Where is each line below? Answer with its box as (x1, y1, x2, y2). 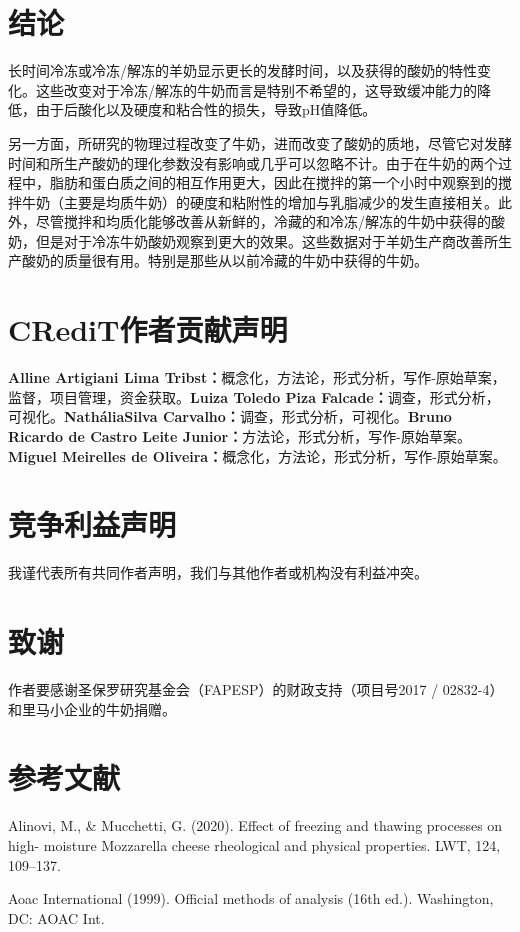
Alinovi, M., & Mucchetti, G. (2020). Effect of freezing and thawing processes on (8, 815, 503, 836)
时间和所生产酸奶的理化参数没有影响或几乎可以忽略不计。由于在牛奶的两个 (8, 152, 498, 173)
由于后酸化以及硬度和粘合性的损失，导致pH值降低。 (35, 99, 377, 120)
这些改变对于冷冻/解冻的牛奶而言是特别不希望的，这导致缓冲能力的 (35, 79, 477, 100)
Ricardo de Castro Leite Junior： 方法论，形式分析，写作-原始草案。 (8, 425, 471, 446)
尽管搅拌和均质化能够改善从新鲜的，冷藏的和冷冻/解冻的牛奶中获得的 (35, 211, 491, 232)
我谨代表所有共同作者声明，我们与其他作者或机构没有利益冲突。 (8, 562, 428, 583)
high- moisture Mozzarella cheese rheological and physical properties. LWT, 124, (8, 834, 501, 855)
